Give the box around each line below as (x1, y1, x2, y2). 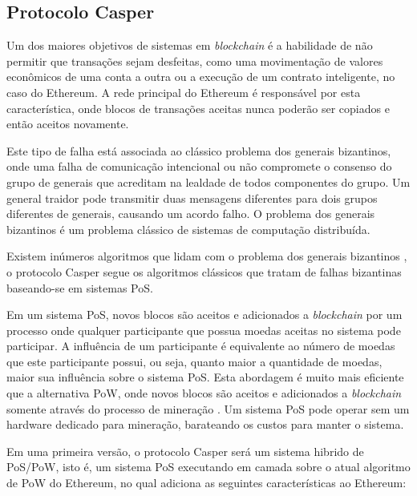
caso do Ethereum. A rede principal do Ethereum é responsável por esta (6, 83, 361, 100)
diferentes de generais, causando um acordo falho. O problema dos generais (6, 205, 375, 222)
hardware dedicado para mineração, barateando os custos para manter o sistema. (6, 416, 404, 433)
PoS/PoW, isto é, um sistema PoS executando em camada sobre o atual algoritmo (6, 458, 411, 475)
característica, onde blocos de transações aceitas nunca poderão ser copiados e (6, 99, 390, 116)
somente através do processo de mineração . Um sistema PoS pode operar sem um (6, 400, 410, 417)
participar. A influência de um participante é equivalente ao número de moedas (6, 337, 395, 354)
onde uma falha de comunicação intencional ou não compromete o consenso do (6, 158, 392, 175)
